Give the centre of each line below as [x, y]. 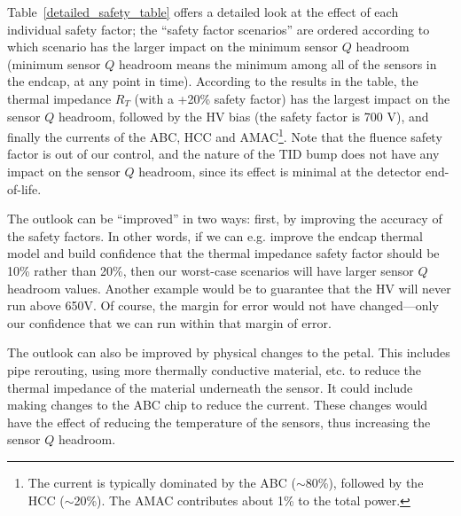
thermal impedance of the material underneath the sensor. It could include [210, 387]
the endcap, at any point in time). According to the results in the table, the [213, 81]
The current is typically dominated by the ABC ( [162, 482]
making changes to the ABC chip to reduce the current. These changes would [218, 405]
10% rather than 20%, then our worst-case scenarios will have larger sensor [211, 270]
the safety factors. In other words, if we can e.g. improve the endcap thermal [215, 235]
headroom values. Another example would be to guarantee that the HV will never [229, 288]
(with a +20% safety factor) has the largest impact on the [292, 98]
